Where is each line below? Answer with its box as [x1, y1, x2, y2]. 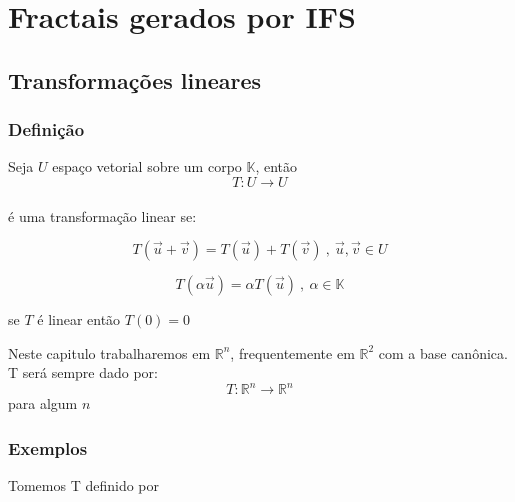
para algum [8, 393, 78, 414]
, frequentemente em [230, 342, 355, 363]
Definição [8, 117, 85, 142]
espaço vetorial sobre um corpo [52, 156, 242, 177]
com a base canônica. [378, 342, 508, 363]
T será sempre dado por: [8, 362, 158, 383]
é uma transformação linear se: [8, 205, 197, 226]
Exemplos [8, 435, 88, 460]
